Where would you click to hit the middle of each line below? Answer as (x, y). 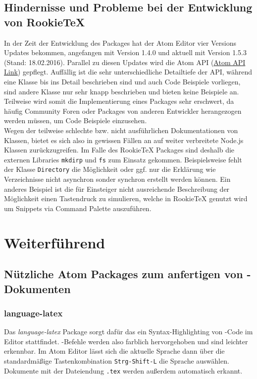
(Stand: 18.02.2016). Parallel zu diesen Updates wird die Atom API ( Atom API (125, 62)
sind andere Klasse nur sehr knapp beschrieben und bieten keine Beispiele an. (122, 91)
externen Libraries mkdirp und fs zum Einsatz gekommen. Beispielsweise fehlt (123, 159)
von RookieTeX (45, 22)
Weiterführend (55, 242)
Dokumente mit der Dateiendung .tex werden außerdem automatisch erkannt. (123, 370)
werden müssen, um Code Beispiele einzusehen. (76, 120)
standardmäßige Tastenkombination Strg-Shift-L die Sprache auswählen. (117, 360)
